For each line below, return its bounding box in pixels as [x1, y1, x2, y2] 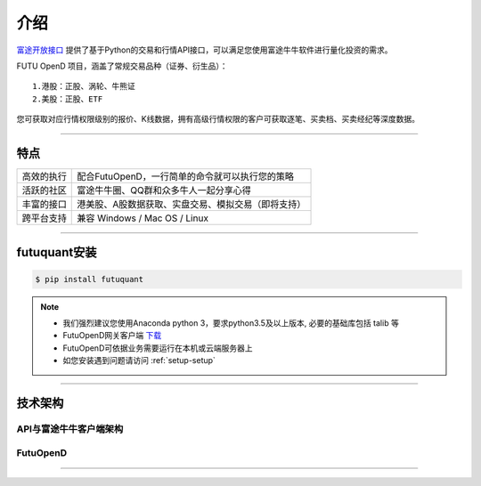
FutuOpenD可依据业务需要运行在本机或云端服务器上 [62, 343, 253, 353]
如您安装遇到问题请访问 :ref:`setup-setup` [62, 355, 216, 366]
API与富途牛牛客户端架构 [16, 423, 124, 435]
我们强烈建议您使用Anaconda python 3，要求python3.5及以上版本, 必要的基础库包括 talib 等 [62, 318, 400, 328]
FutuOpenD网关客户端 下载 [62, 330, 162, 341]
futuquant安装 [16, 245, 97, 260]
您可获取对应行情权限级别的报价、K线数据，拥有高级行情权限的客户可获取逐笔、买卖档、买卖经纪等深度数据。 [16, 114, 420, 125]
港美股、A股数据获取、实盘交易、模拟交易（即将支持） [77, 198, 306, 211]
